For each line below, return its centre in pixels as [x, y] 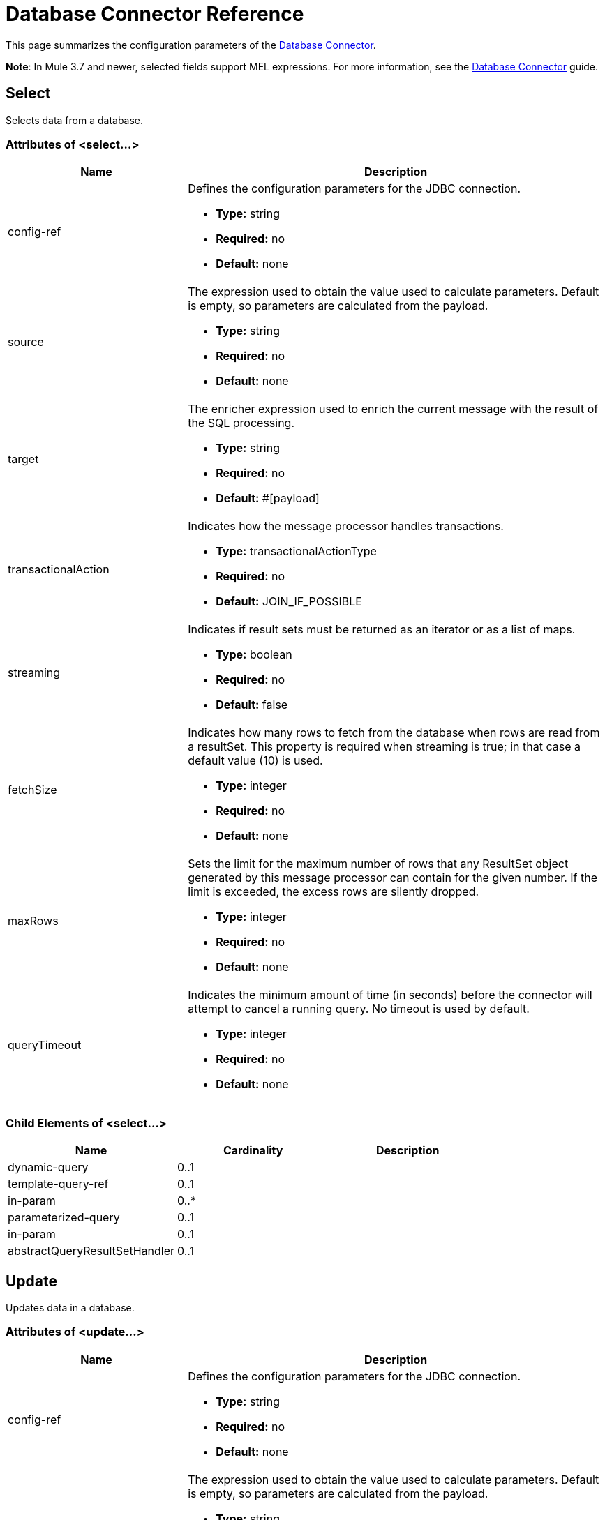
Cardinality [253, 1151]
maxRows [33, 921]
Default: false [252, 705]
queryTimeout [45, 1045]
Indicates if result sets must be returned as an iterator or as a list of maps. [382, 630]
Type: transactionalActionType [296, 551]
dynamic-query [48, 1167]
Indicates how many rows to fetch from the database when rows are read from [394, 733]
